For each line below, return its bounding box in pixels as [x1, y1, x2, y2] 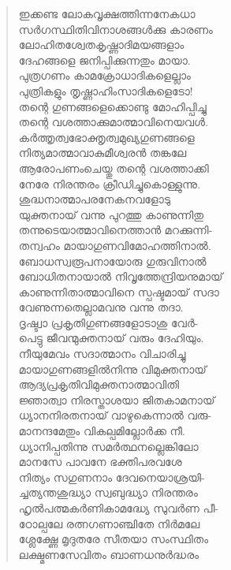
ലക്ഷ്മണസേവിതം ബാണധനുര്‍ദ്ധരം [18, 546, 199, 562]
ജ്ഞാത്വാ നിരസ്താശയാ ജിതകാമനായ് [18, 391, 215, 408]
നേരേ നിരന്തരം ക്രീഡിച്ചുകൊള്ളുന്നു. [18, 175, 201, 192]
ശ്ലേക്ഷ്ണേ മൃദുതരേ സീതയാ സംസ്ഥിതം [18, 531, 209, 547]
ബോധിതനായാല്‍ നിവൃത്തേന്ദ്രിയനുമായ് [18, 268, 223, 285]
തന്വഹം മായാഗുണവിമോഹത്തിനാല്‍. [18, 237, 211, 253]
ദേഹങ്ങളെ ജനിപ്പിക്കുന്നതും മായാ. [18, 51, 191, 68]
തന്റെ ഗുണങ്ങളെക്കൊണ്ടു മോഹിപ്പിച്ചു [18, 98, 207, 114]
